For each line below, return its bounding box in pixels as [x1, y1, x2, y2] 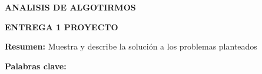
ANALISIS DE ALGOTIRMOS [5, 1, 136, 13]
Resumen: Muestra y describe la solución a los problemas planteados [5, 40, 257, 52]
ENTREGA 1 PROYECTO [5, 20, 118, 33]
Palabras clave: [5, 59, 67, 72]
